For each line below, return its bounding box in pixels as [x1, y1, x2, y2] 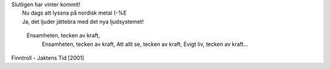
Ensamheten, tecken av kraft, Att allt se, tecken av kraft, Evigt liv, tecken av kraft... [42, 40, 249, 48]
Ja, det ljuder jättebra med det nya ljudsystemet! [22, 18, 144, 25]
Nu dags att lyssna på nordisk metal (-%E [22, 9, 127, 16]
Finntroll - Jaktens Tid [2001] [11, 54, 85, 61]
